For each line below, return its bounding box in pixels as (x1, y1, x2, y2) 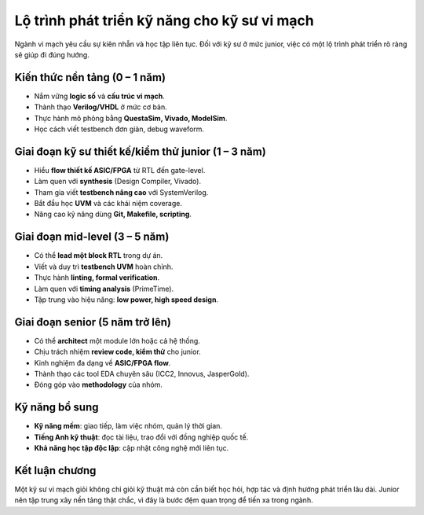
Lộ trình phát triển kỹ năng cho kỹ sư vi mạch (14, 12, 314, 29)
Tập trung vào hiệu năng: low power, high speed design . (34, 295, 219, 304)
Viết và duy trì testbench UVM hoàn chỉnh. (34, 262, 174, 271)
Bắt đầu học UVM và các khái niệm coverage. (34, 199, 182, 208)
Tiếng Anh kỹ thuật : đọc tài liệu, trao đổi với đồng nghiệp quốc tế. (34, 432, 249, 442)
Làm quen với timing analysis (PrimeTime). (34, 284, 174, 293)
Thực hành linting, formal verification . (34, 273, 160, 282)
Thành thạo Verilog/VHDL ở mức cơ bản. (34, 102, 168, 112)
